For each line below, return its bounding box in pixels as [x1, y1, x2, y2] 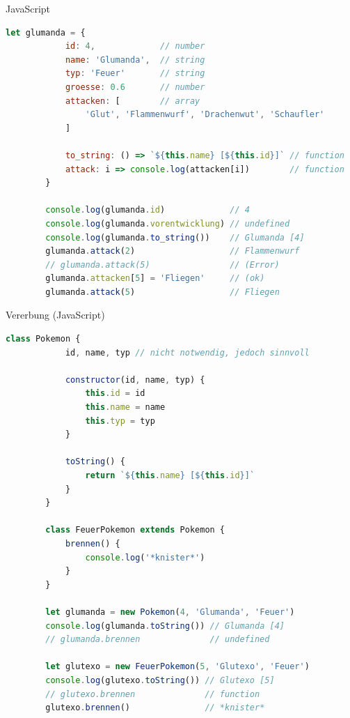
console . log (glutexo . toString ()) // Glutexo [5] [45, 675, 275, 685]
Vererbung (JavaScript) [6, 307, 105, 322]
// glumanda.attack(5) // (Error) [45, 259, 280, 270]
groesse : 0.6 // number [65, 82, 205, 92]
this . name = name [85, 402, 166, 413]
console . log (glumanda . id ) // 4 [45, 205, 250, 215]
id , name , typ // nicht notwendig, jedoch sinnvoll [65, 347, 310, 358]
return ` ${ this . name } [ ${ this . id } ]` [85, 471, 255, 480]
